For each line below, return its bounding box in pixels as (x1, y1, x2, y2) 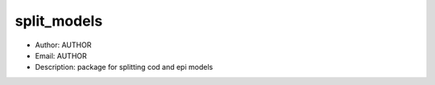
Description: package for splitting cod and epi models (35, 63, 213, 72)
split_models (14, 12, 103, 30)
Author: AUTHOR (35, 40, 92, 50)
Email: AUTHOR (35, 51, 88, 60)
